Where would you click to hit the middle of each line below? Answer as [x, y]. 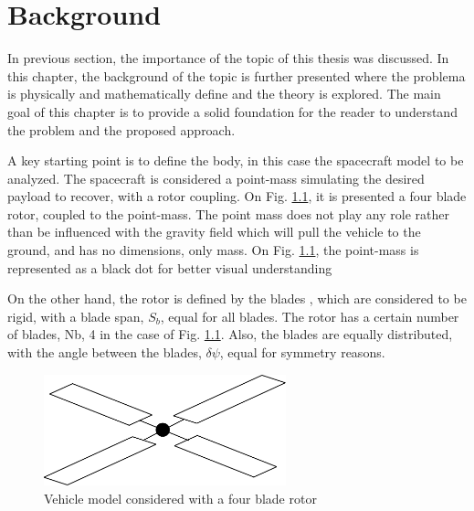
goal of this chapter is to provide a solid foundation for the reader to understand [232, 111]
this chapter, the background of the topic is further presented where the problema [237, 75]
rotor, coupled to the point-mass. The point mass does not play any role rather [228, 213]
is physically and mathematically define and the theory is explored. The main [224, 94]
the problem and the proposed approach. [121, 129]
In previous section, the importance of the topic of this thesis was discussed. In [228, 58]
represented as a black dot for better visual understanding [170, 267]
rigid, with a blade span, [76, 316]
